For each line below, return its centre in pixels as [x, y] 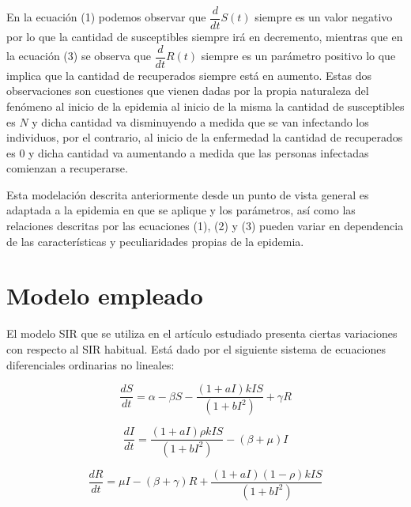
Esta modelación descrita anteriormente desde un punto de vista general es [188, 194]
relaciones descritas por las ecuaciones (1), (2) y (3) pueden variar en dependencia [205, 226]
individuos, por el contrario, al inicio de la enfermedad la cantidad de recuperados [205, 137]
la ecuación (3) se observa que [79, 56]
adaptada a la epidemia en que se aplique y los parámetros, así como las [181, 210]
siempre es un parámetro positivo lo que [298, 56]
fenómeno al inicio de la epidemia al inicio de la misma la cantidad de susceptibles [205, 106]
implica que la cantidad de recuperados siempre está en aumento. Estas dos [189, 75]
